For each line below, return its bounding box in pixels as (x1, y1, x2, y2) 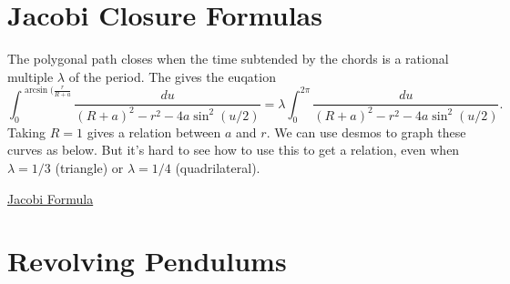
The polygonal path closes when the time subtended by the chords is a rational (7, 49, 449, 68)
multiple (7, 66, 54, 86)
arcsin (25, 86, 48, 96)
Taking (7, 122, 46, 141)
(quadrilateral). (175, 157, 260, 177)
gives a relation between (87, 122, 221, 141)
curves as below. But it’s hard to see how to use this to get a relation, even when (7, 140, 460, 159)
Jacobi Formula (7, 188, 94, 208)
